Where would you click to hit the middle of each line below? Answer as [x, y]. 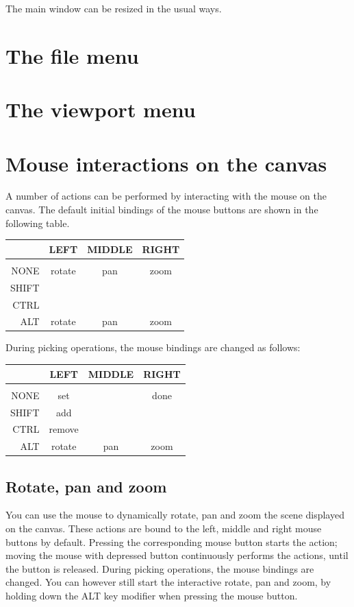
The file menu [72, 55]
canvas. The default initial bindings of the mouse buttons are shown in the [162, 210]
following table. [38, 223]
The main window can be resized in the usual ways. [114, 8]
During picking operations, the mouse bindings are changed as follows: [153, 347]
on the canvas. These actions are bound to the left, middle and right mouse [164, 528]
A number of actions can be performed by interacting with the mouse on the [166, 196]
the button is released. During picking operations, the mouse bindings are [160, 568]
